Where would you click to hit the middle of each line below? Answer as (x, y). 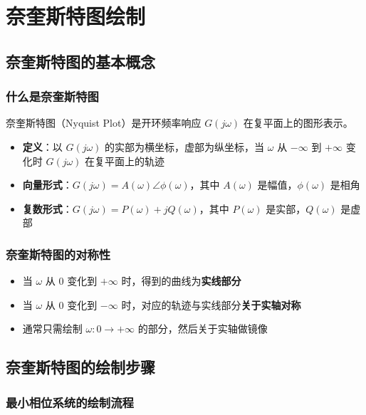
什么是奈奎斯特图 (52, 96)
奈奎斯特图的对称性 (58, 254)
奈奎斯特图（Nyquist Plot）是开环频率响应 (104, 123)
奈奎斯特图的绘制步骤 (80, 367)
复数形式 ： (47, 208)
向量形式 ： (47, 185)
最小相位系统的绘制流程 (70, 402)
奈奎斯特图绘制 (76, 16)
